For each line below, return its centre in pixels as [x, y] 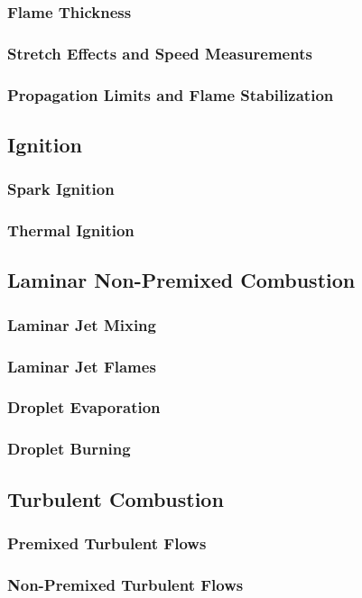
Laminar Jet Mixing [82, 324]
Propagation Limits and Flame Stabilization [171, 94]
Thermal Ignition [71, 230]
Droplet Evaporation [84, 407]
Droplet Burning [69, 449]
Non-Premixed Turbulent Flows [125, 584]
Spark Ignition [61, 189]
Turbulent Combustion [116, 498]
